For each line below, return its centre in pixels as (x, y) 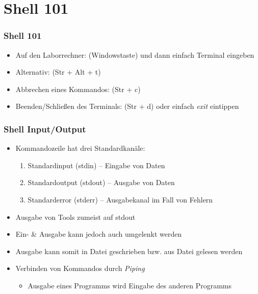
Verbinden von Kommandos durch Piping (80, 268)
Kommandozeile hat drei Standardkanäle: (80, 148)
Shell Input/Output (45, 129)
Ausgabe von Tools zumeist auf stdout (75, 217)
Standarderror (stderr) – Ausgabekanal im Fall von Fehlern (120, 199)
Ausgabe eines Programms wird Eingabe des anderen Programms (130, 285)
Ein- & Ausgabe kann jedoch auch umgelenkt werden (99, 234)
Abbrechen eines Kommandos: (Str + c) (78, 89)
